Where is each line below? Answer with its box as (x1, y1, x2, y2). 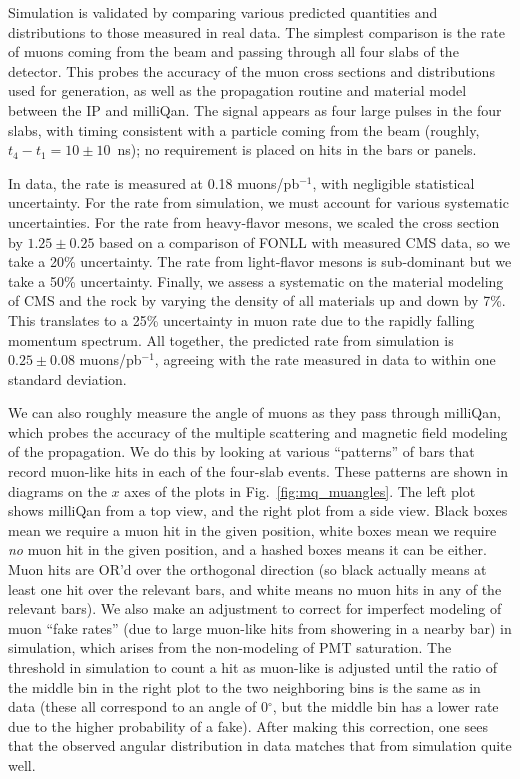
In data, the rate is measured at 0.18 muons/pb (8, 172, 300, 193)
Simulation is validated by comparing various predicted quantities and (8, 2, 438, 22)
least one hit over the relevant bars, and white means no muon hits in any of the (8, 578, 502, 599)
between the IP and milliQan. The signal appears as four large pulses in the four (8, 99, 502, 120)
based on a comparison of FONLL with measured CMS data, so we (99, 231, 510, 252)
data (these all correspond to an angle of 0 (8, 696, 269, 717)
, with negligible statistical (312, 172, 475, 193)
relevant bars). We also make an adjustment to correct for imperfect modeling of (8, 598, 502, 619)
